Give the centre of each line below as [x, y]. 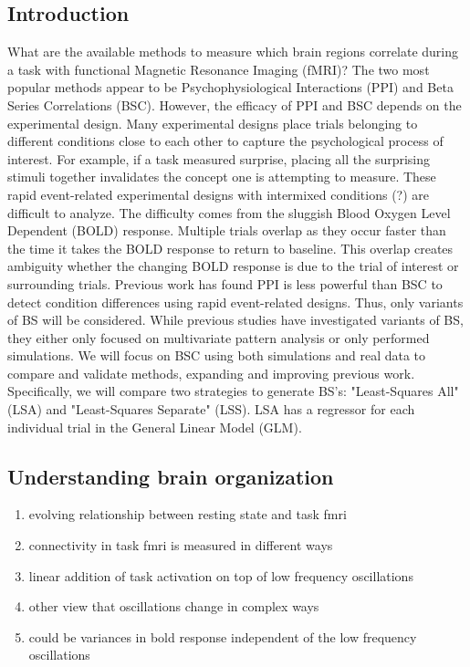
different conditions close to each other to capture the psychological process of [225, 141]
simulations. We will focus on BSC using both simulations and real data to [217, 355]
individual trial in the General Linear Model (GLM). [155, 427]
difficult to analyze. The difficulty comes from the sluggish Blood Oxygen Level [229, 212]
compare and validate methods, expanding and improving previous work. [211, 373]
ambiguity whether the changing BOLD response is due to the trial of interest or [233, 266]
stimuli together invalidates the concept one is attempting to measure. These [222, 177]
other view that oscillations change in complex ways [174, 606]
